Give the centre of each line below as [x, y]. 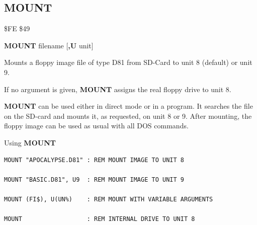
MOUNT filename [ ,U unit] [49, 45]
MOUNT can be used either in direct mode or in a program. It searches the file [128, 106]
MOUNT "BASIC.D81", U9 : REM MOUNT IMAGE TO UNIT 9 [94, 179]
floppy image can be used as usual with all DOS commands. [96, 126]
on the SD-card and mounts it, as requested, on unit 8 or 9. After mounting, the [128, 116]
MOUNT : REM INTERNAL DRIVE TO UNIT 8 [100, 219]
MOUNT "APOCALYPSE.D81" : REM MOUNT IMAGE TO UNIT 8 [94, 160]
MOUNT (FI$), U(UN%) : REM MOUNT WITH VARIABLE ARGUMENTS [109, 199]
